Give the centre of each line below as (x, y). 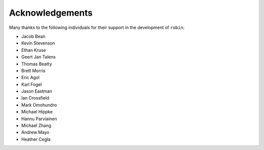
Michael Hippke (37, 112)
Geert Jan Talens (38, 57)
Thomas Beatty (37, 64)
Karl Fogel (32, 84)
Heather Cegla (36, 139)
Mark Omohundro (39, 105)
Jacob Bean (33, 36)
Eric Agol (31, 77)
